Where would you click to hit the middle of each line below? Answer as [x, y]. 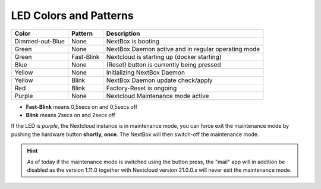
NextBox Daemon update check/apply [160, 80]
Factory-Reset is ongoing [141, 88]
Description [123, 33]
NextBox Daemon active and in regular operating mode [183, 49]
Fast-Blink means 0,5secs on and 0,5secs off [82, 106]
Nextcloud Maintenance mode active [158, 96]
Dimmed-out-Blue [40, 41]
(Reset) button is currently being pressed [163, 64]
